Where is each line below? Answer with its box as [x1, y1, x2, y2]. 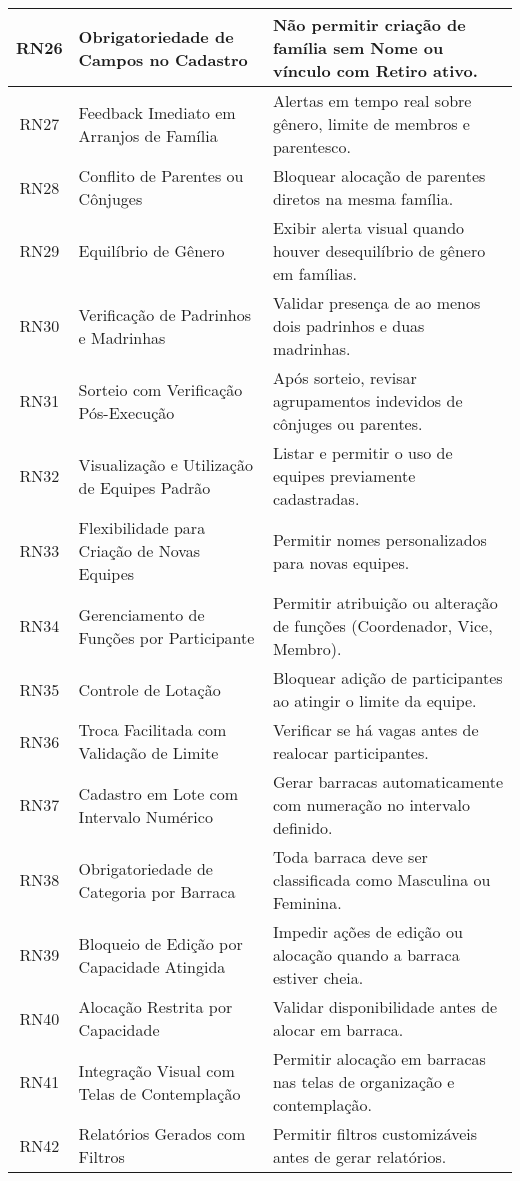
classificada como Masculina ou [272, 868, 491, 891]
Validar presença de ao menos [272, 291, 481, 314]
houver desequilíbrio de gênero [272, 239, 486, 262]
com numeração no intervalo [272, 793, 470, 816]
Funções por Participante [78, 625, 255, 649]
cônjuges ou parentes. [272, 412, 423, 435]
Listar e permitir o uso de [272, 441, 453, 464]
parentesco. [272, 135, 351, 158]
